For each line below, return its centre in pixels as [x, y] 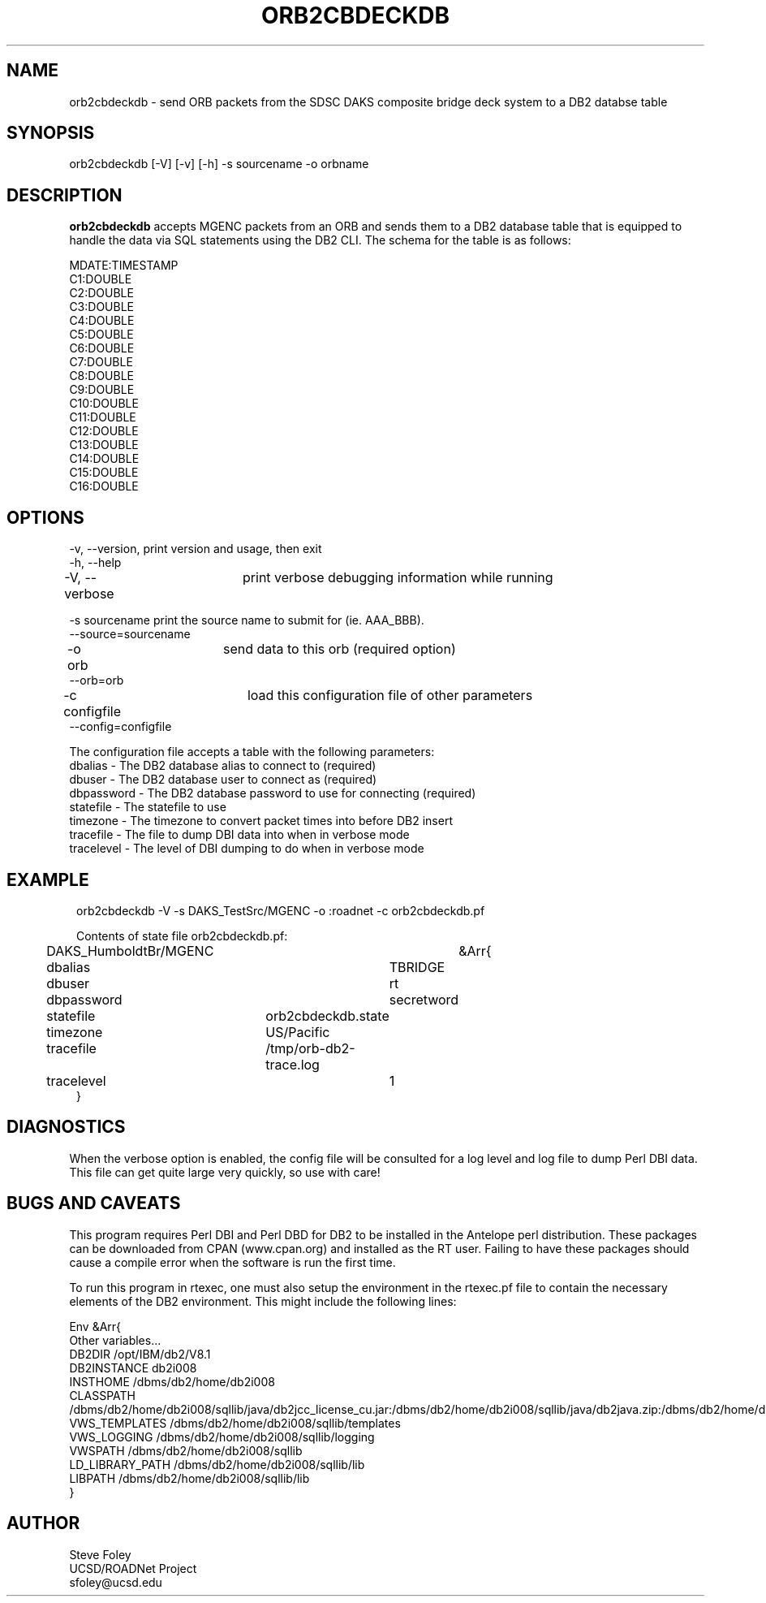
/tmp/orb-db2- [310, 1048]
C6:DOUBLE [102, 348]
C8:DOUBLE [102, 376]
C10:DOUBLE [104, 404]
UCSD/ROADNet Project [133, 1568]
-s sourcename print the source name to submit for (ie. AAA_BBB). [247, 620]
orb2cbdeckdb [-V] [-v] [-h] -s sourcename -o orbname [219, 164]
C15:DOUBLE [104, 473]
